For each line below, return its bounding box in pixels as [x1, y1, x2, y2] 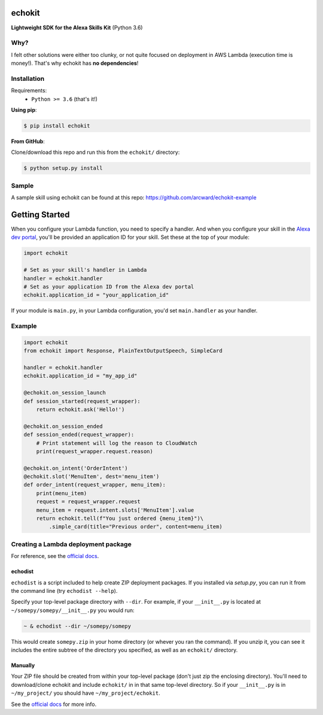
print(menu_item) [36, 490, 87, 496]
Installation [11, 74, 45, 83]
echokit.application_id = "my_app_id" [23, 372, 138, 380]
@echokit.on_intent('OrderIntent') [23, 465, 128, 471]
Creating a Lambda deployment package [11, 540, 132, 548]
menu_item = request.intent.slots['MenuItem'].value [36, 507, 194, 513]
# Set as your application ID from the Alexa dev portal [23, 283, 194, 290]
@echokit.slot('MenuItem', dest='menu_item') [23, 473, 160, 480]
